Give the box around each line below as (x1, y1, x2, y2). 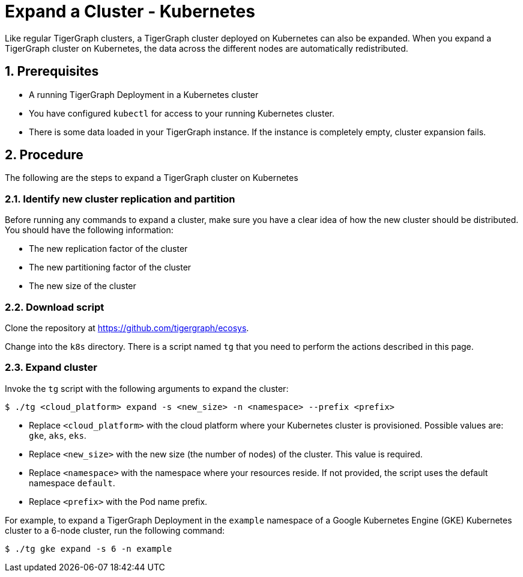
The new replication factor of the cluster (29, 243, 188, 254)
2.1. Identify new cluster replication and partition (5, 192, 235, 205)
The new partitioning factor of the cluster (29, 262, 192, 273)
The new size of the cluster (29, 281, 136, 292)
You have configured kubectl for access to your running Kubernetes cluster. (29, 108, 334, 118)
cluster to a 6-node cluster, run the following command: (5, 525, 225, 536)
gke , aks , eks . (29, 430, 86, 441)
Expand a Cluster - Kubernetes (5, 1, 255, 22)
